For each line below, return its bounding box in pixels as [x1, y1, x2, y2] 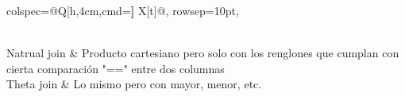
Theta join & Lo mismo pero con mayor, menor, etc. [6, 76, 262, 92]
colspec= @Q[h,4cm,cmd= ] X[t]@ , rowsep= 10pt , [6, 2, 239, 18]
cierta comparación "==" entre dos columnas [6, 60, 225, 76]
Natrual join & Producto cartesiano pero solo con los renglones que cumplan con [6, 45, 399, 61]
